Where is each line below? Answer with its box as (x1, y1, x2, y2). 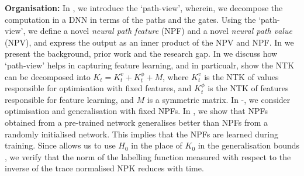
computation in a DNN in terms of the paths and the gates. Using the (5, 13, 256, 25)
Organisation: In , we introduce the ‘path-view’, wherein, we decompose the (5, 2, 283, 13)
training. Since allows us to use (5, 139, 116, 151)
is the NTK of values (204, 70, 279, 82)
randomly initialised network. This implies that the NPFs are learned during (5, 127, 278, 140)
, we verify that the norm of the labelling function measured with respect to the (5, 150, 291, 163)
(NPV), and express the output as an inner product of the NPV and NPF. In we (5, 36, 294, 48)
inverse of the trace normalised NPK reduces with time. (5, 162, 204, 174)
